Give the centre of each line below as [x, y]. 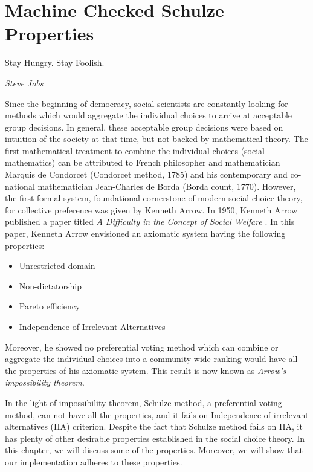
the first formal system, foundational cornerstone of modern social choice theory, [154, 198]
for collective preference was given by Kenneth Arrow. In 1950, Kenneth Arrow [151, 209]
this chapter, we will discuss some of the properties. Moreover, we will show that [154, 450]
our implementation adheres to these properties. [94, 461]
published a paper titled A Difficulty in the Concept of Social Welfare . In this [150, 221]
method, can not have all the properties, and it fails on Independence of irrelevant [157, 414]
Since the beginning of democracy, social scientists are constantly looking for [147, 103]
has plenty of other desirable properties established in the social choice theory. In [155, 438]
